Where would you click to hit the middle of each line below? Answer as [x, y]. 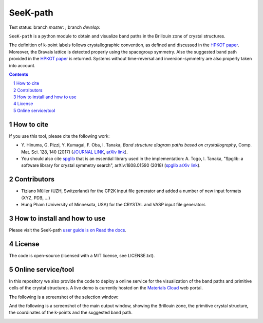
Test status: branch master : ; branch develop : [55, 27]
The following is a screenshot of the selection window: [64, 297]
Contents [19, 74]
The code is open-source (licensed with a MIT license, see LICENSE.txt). [82, 255]
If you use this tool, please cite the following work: [59, 136]
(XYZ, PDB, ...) [36, 197]
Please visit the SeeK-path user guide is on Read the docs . [68, 230]
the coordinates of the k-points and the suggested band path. [71, 313]
